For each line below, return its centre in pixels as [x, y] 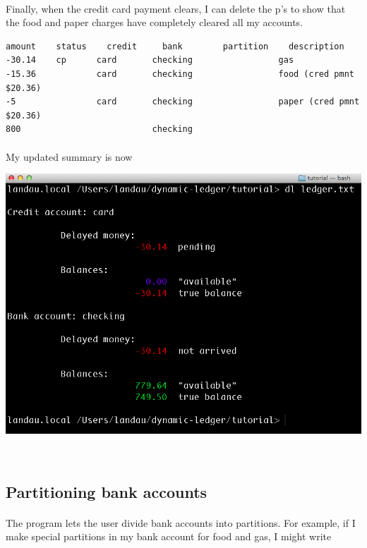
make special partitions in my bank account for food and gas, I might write [169, 536]
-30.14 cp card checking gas [150, 60]
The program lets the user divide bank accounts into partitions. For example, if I [181, 522]
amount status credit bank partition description [175, 46]
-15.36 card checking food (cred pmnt [180, 74]
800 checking [99, 129]
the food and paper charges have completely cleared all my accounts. [155, 22]
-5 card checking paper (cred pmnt [183, 102]
